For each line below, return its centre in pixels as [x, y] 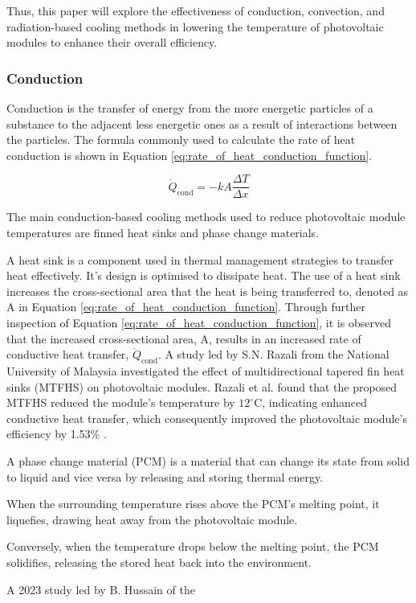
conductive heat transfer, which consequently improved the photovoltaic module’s [207, 418]
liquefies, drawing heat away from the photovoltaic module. [152, 519]
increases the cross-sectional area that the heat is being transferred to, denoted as [208, 291]
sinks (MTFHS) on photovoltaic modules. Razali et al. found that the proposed [202, 386]
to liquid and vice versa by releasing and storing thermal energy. [165, 476]
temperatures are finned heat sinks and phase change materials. [163, 233]
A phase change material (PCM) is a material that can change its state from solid [208, 460]
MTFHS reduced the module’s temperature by [121, 402]
